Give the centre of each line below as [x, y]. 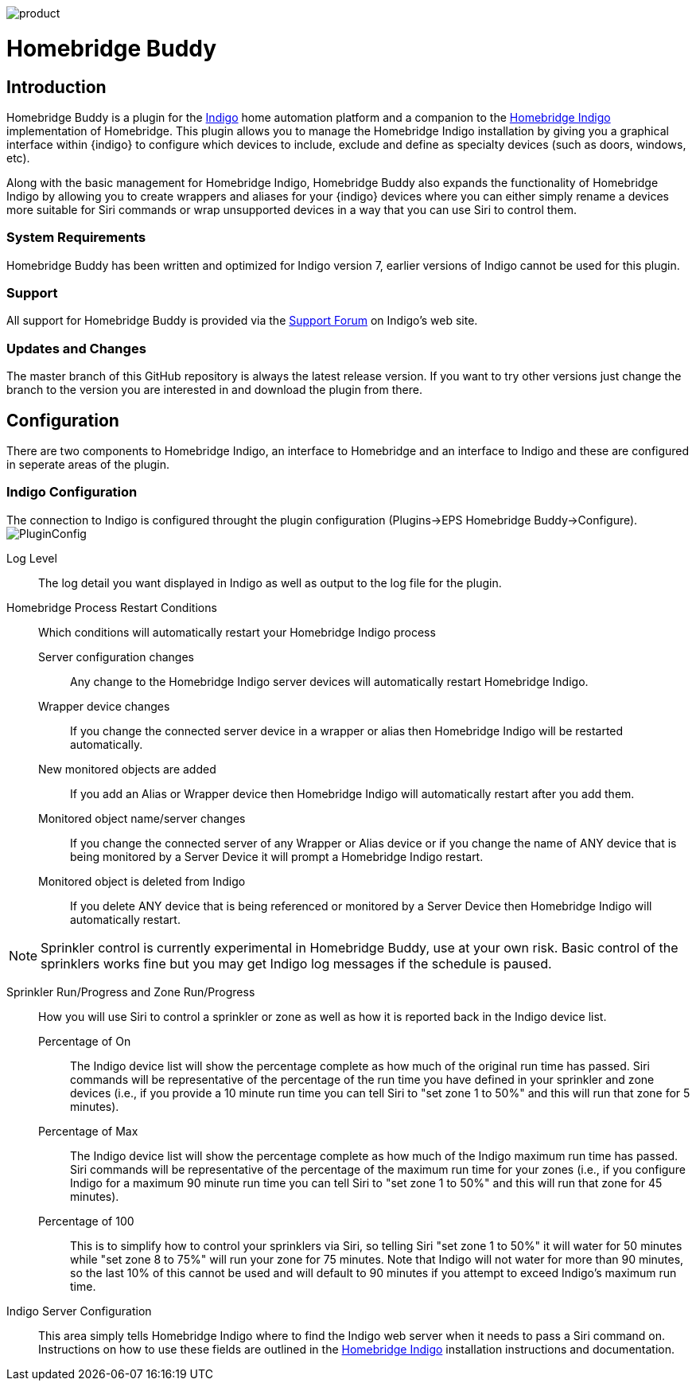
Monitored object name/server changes [142, 818]
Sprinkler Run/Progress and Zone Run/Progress [131, 992]
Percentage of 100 [86, 1221]
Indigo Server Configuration [79, 1311]
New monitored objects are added [127, 769]
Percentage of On [85, 1041]
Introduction [56, 87]
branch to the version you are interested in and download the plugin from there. [214, 390]
